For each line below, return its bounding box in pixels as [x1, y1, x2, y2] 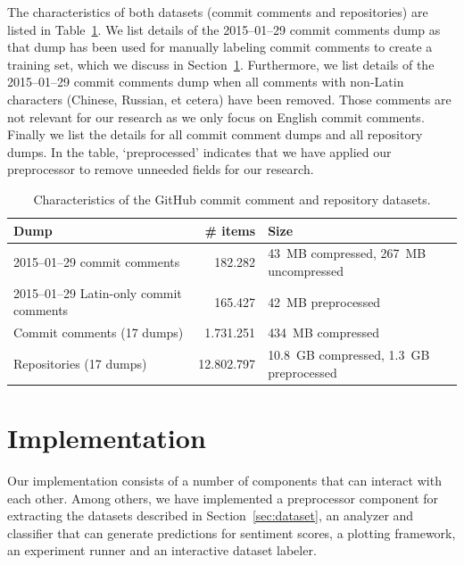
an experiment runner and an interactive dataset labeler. [7, 541, 317, 560]
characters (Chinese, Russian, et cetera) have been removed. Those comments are [7, 89, 452, 108]
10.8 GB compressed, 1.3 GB [268, 345, 430, 364]
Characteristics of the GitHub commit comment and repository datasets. [33, 189, 431, 208]
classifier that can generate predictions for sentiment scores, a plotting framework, [7, 523, 456, 542]
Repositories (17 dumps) [13, 353, 147, 372]
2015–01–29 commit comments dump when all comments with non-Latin [7, 72, 404, 91]
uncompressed [268, 261, 344, 279]
